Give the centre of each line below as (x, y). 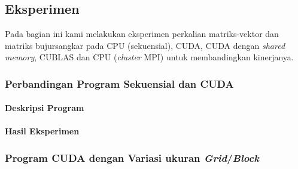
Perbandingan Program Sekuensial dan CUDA (119, 83)
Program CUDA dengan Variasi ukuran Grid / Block (132, 157)
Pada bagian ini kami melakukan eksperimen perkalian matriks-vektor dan (142, 33)
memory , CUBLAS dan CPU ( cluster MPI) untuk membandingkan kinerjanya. (149, 57)
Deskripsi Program (45, 108)
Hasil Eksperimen (42, 131)
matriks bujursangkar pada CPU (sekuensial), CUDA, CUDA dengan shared (145, 45)
